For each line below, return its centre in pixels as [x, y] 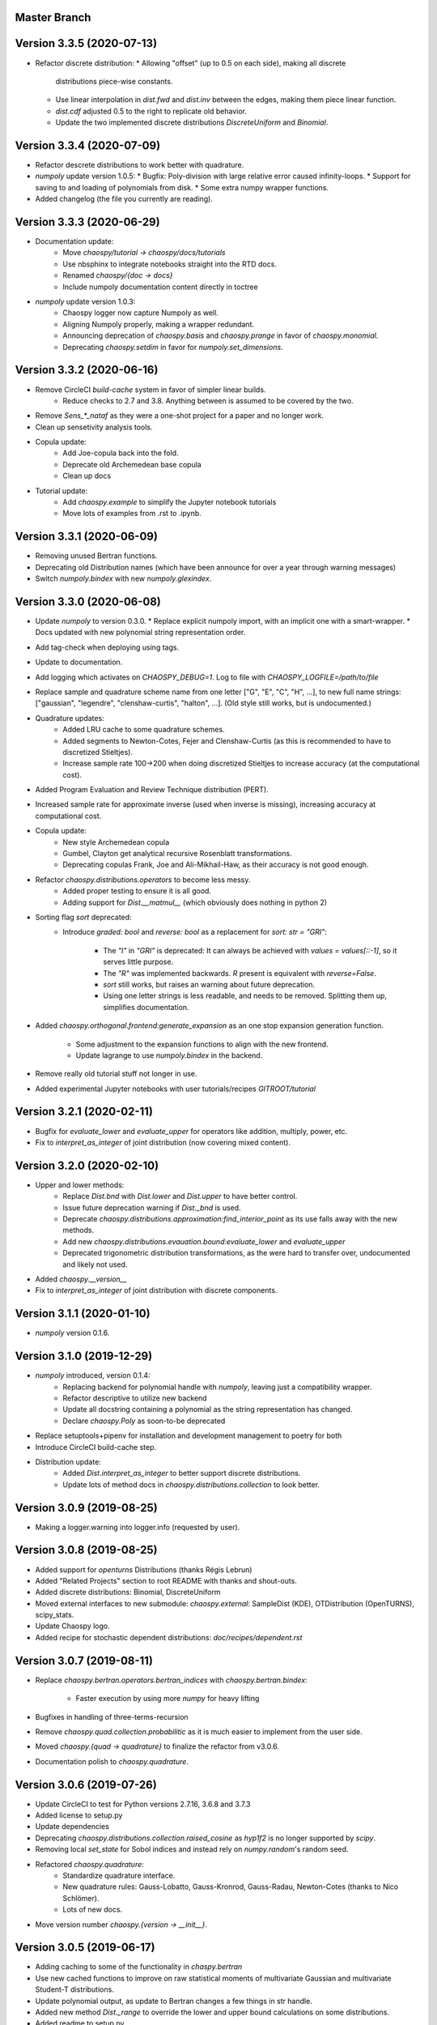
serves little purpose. [138, 962]
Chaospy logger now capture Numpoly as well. [140, 313]
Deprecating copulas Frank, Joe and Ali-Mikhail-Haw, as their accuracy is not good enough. [216, 865]
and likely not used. [95, 1264]
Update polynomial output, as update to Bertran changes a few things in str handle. [174, 2001]
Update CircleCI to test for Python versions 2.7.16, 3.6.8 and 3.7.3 [143, 1804]
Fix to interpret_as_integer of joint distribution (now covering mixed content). [163, 1142]
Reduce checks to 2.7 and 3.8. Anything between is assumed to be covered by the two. [208, 400]
